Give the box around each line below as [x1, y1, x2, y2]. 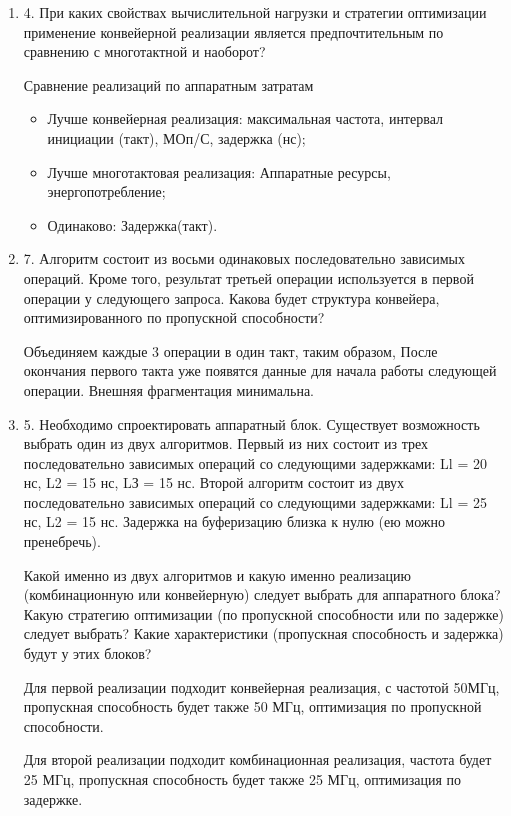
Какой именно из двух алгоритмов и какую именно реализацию [23, 564, 411, 585]
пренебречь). [23, 531, 101, 552]
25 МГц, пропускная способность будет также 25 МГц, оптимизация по [23, 769, 461, 789]
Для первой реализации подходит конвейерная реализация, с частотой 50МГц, [23, 676, 500, 697]
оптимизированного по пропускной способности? [23, 307, 325, 328]
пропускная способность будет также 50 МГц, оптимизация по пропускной [23, 696, 482, 717]
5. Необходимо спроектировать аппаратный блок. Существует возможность [23, 413, 480, 434]
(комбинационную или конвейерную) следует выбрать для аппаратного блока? [23, 584, 501, 605]
